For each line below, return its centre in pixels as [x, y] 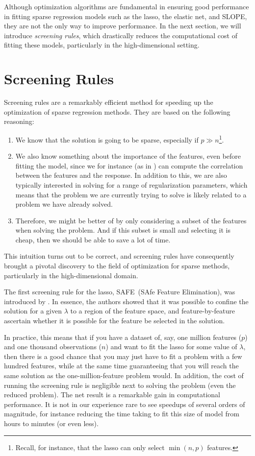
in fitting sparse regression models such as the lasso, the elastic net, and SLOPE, [126, 16]
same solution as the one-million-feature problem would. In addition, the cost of [124, 375]
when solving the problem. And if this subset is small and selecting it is [123, 230]
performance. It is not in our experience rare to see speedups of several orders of [125, 404]
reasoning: [19, 121]
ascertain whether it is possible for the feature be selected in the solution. [115, 321]
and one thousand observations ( [53, 347]
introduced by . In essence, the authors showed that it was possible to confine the [126, 301]
